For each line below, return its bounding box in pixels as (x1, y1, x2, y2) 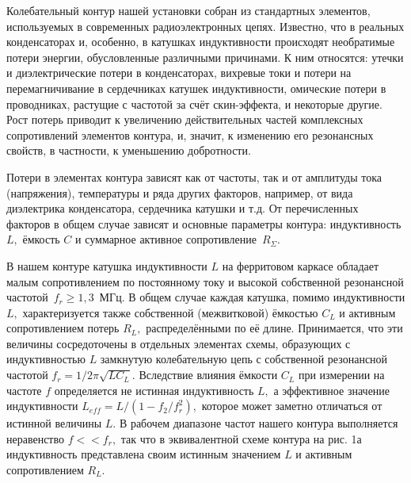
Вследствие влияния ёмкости (139, 366, 278, 383)
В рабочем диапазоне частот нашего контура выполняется (119, 415, 398, 431)
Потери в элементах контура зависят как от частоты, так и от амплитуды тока (6, 168, 382, 185)
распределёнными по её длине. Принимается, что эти (146, 320, 403, 336)
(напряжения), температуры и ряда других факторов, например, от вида (6, 184, 353, 201)
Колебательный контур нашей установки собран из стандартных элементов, (6, 2, 371, 18)
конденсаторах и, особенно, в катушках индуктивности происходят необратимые (6, 33, 395, 50)
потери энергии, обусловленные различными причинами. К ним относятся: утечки (6, 48, 404, 65)
